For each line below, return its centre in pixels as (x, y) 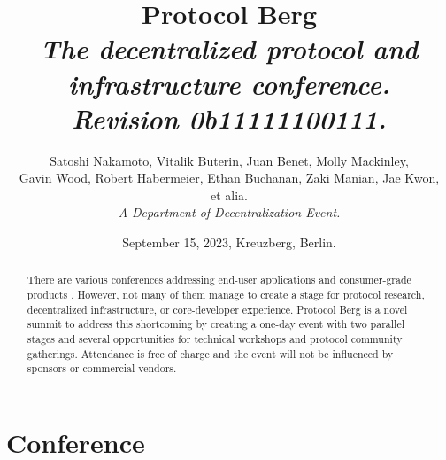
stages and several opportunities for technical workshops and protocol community (215, 339)
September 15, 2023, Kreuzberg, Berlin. (229, 242)
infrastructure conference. (229, 83)
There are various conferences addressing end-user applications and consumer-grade (219, 280)
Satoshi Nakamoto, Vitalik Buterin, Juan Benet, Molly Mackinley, (229, 160)
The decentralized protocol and (229, 49)
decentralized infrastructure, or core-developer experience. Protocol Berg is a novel (217, 309)
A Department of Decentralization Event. (229, 212)
